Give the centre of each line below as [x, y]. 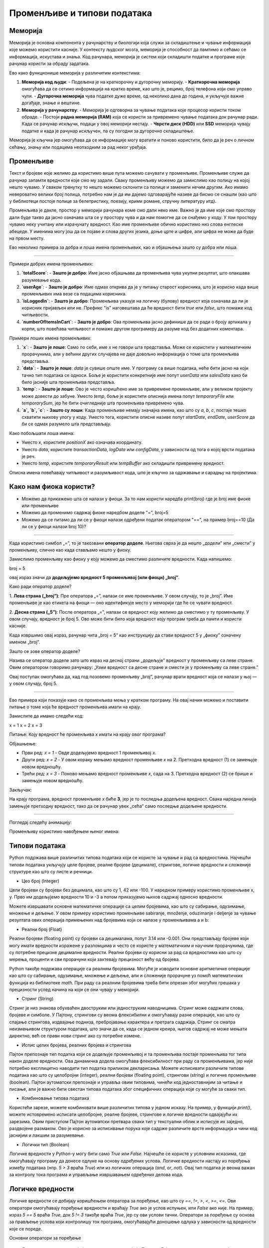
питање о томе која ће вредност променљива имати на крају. [75, 707]
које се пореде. [26, 1229]
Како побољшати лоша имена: [42, 433]
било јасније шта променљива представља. [68, 382]
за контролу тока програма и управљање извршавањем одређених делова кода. [96, 1175]
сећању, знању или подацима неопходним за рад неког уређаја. [78, 147]
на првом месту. [27, 238]
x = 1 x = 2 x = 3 [26, 725]
